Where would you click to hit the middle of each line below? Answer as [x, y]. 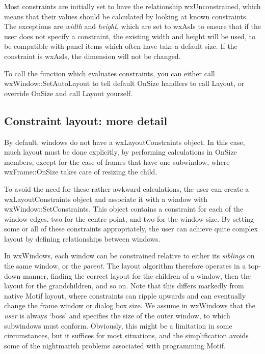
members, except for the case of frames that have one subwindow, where [117, 161]
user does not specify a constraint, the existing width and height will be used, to [130, 36]
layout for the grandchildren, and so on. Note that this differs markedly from [124, 286]
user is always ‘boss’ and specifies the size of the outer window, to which [117, 316]
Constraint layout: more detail [86, 120]
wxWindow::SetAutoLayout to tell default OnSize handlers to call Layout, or [124, 83]
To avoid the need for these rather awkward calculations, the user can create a [127, 188]
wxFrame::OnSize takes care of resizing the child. [81, 172]
